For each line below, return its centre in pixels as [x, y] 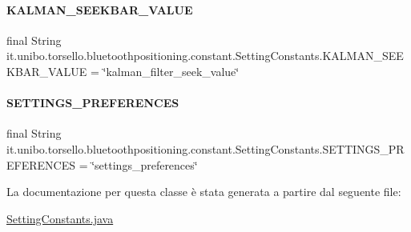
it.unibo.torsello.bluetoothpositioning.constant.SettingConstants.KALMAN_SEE [205, 56]
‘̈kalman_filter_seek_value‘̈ [171, 71]
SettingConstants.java [60, 218]
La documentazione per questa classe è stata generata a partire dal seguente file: [204, 192]
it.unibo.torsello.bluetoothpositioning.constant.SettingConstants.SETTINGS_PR [205, 148]
